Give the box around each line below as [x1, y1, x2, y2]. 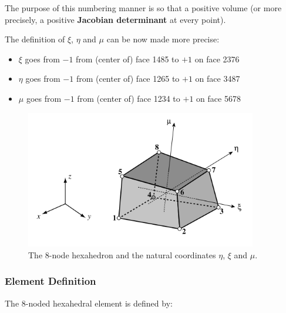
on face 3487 [195, 72, 240, 85]
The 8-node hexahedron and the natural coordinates [28, 248, 216, 261]
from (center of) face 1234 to [77, 92, 180, 104]
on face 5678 [196, 92, 241, 104]
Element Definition [5, 274, 96, 288]
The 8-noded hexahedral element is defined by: [5, 297, 173, 309]
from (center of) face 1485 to [76, 52, 179, 65]
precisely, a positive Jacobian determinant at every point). [5, 13, 226, 25]
